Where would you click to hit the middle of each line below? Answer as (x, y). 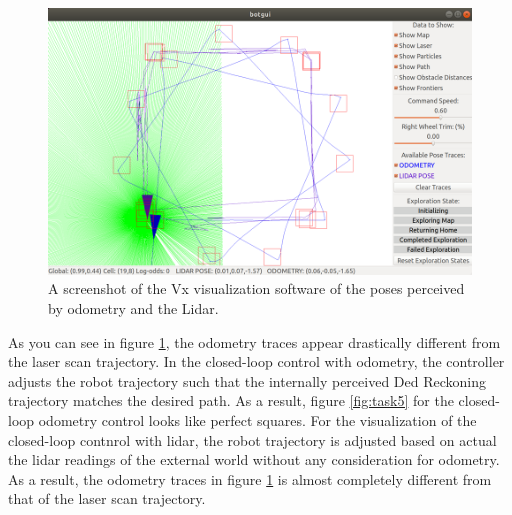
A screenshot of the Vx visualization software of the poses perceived (256, 288)
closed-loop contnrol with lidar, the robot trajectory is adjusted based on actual (252, 439)
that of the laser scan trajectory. (107, 498)
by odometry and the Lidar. (133, 307)
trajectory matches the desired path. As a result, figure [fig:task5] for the (231, 400)
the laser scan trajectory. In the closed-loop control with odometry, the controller (256, 361)
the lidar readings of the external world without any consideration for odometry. (254, 459)
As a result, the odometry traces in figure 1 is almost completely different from (250, 478)
